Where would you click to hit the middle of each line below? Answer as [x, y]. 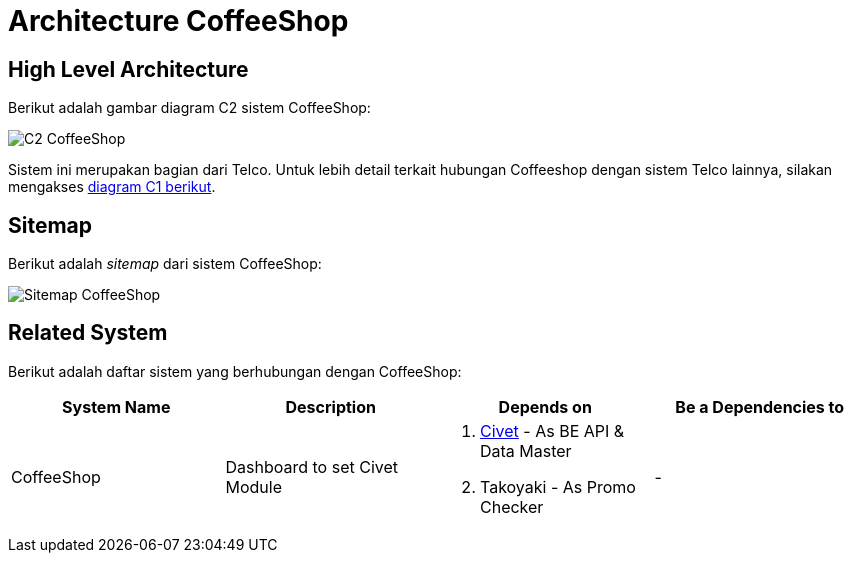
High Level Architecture [128, 69]
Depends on [545, 406]
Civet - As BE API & [552, 430]
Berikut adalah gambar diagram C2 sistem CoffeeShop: [189, 108]
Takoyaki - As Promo [558, 486]
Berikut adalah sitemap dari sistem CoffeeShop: [165, 264]
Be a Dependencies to [760, 406]
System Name [116, 406]
